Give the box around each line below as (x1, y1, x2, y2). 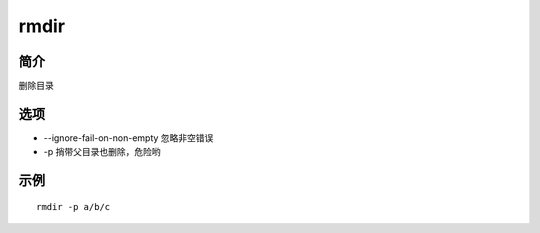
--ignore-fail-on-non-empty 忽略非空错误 (43, 131, 214, 144)
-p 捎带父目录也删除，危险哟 (43, 146, 161, 158)
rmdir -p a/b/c (36, 201, 111, 212)
